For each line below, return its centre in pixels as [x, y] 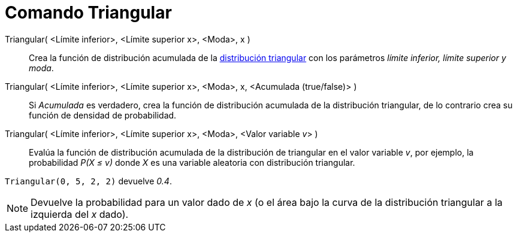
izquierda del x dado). [80, 214]
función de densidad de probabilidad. [103, 115]
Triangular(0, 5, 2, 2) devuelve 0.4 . [88, 181]
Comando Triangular [88, 13]
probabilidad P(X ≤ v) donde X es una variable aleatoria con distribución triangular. [192, 162]
